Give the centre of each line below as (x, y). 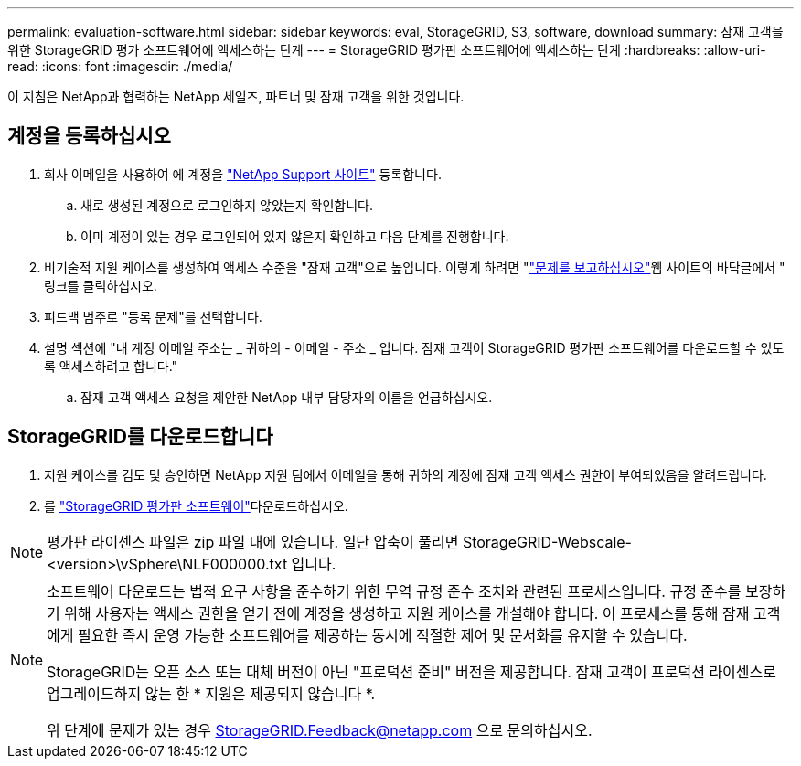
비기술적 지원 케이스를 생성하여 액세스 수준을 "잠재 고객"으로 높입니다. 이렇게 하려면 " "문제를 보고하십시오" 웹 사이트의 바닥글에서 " (415, 267)
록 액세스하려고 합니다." (111, 366)
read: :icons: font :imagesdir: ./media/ (120, 66)
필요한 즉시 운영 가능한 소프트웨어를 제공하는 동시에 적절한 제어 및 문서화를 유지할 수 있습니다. (383, 635)
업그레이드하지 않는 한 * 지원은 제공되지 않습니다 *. (211, 693)
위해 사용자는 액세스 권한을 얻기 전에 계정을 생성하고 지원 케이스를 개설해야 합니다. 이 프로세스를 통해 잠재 (407, 613)
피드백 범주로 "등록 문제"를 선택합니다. (153, 316)
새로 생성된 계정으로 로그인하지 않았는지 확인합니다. (227, 205)
